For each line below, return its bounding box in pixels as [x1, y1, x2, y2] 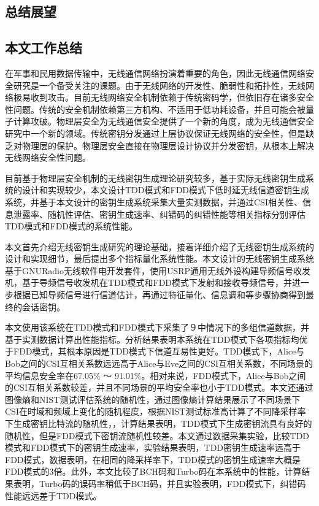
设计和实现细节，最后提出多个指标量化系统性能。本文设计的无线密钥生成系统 [5, 252, 314, 265]
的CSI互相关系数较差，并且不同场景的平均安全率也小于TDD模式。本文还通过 [5, 381, 313, 394]
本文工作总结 [5, 38, 82, 57]
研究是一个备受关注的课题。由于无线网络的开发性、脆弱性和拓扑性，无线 [13, 79, 306, 91]
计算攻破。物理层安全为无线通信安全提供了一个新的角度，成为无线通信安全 [13, 115, 314, 128]
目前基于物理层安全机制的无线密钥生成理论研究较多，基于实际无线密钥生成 [5, 171, 306, 184]
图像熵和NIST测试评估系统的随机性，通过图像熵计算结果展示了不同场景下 [5, 393, 301, 405]
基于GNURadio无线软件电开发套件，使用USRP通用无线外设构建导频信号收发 [5, 264, 311, 277]
